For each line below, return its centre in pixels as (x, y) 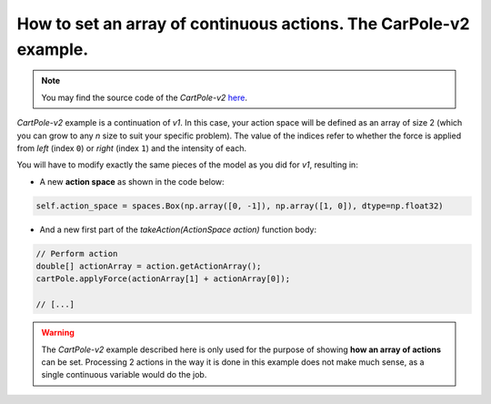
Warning (58, 333)
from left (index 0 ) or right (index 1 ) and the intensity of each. (132, 148)
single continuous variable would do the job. (124, 375)
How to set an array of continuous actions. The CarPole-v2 (243, 24)
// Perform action (77, 253)
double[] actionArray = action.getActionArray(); (149, 267)
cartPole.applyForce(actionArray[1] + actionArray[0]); (163, 279)
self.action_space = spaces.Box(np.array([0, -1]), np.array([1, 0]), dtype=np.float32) (240, 206)
